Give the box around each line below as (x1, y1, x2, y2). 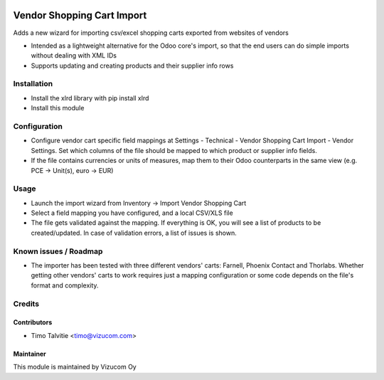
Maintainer (13, 349, 46, 358)
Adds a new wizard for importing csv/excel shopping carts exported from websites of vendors (13, 28, 289, 37)
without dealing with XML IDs (31, 51, 117, 60)
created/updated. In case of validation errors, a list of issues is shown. (31, 228, 238, 237)
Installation (13, 79, 53, 89)
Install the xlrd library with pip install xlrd (31, 93, 149, 102)
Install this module (31, 104, 85, 112)
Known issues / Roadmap (13, 246, 103, 256)
